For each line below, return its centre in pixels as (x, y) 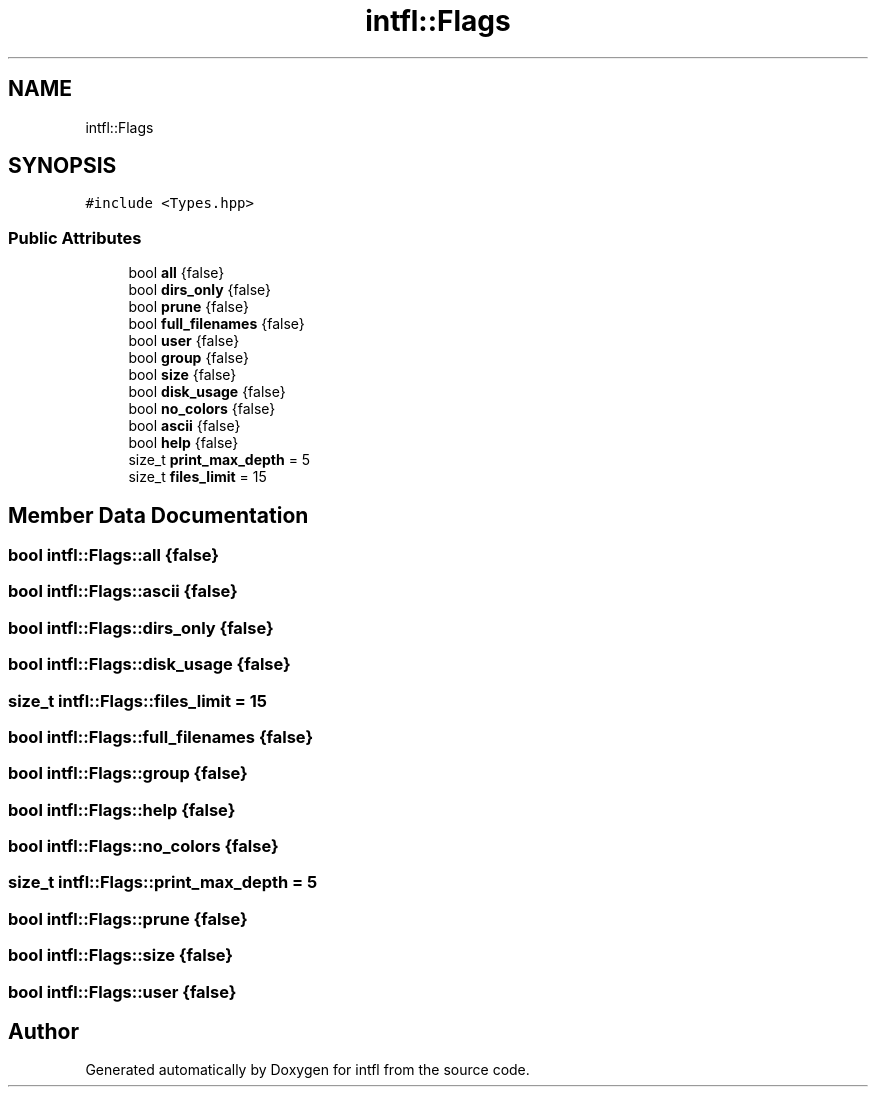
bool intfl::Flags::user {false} (122, 991)
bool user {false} (184, 341)
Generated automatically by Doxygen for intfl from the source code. (307, 1070)
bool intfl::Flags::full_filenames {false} (161, 736)
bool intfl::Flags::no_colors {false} (143, 846)
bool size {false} (182, 375)
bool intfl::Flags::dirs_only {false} (141, 627)
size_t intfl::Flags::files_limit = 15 (138, 700)
